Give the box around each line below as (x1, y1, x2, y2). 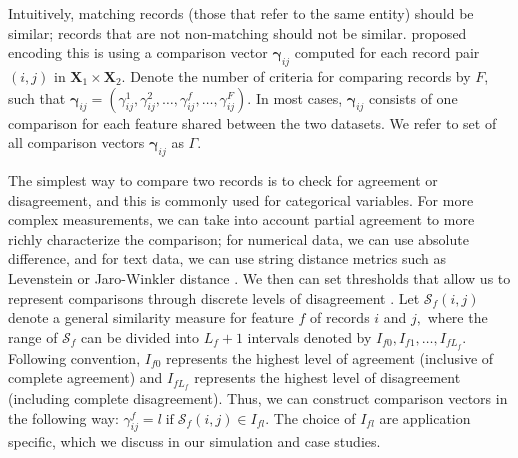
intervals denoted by (247, 326, 372, 347)
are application (379, 407, 471, 428)
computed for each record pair (294, 42, 480, 63)
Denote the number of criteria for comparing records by (130, 65, 471, 86)
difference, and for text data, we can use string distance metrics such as (8, 248, 447, 269)
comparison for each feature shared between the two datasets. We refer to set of (8, 112, 497, 133)
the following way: (8, 407, 119, 428)
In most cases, (255, 87, 343, 108)
